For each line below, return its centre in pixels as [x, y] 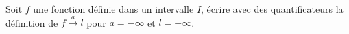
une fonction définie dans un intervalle [113, 9]
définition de [32, 22]
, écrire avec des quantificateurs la [272, 9]
